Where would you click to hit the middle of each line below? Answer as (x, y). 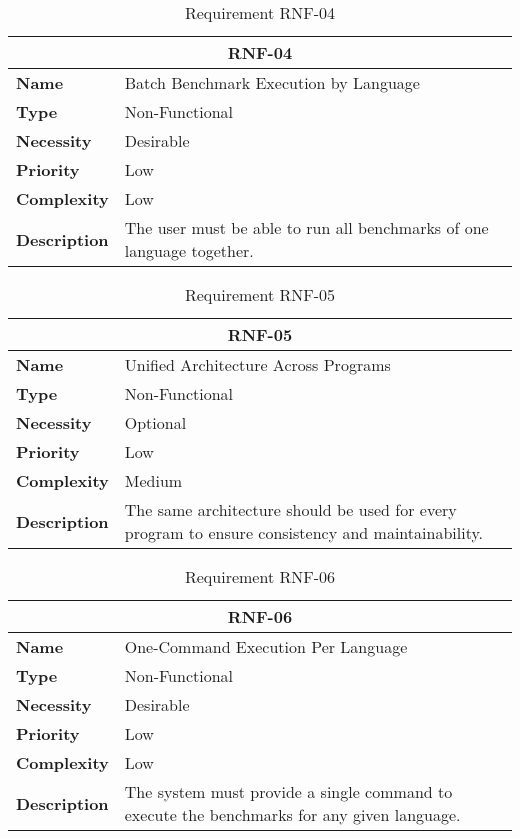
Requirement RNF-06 (260, 576)
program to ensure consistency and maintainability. (303, 532)
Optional (155, 422)
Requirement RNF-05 (260, 294)
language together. (189, 250)
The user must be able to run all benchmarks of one (306, 227)
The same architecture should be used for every (290, 509)
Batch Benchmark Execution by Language (272, 82)
